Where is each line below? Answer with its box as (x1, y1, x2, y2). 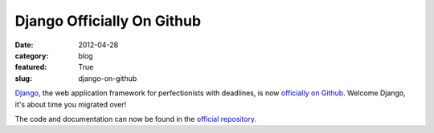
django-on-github (78, 73, 137, 83)
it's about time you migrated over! (14, 99, 127, 109)
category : (14, 50, 49, 60)
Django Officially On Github (14, 12, 201, 30)
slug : (14, 73, 32, 83)
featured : (14, 62, 47, 72)
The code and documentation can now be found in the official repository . (14, 114, 257, 123)
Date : (14, 40, 34, 50)
